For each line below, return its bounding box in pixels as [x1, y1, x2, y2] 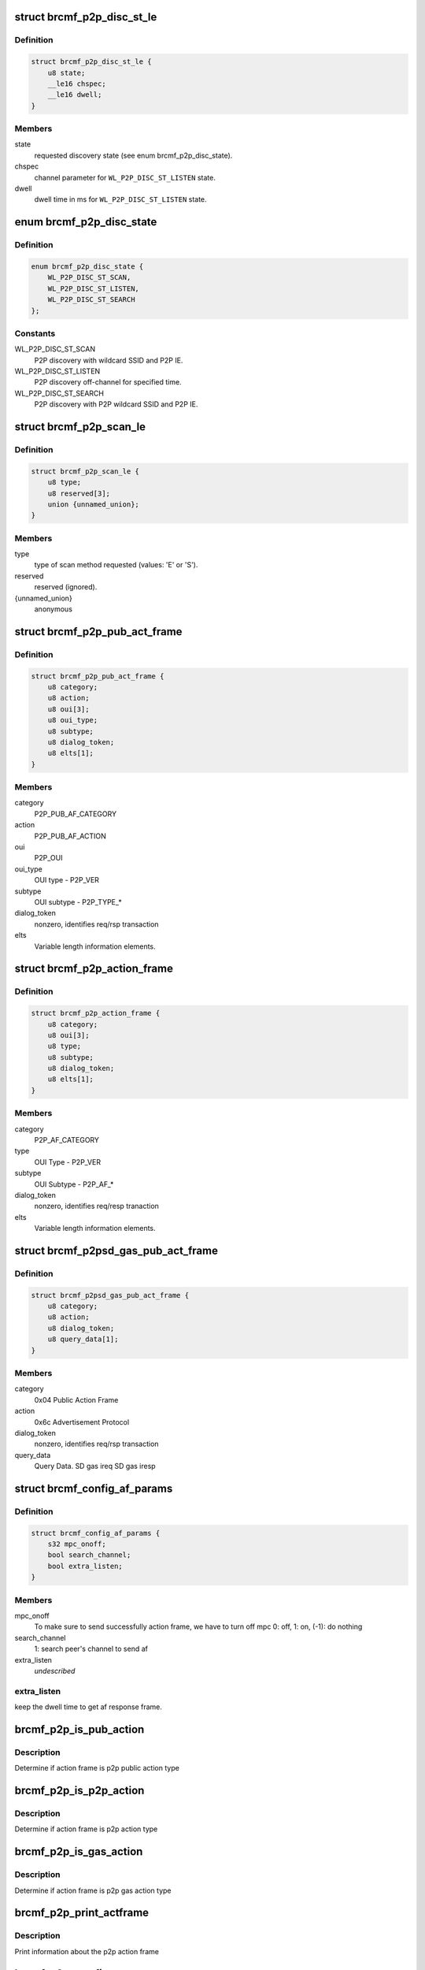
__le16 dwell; [47, 91, 102, 99]
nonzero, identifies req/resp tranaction [34, 1202, 159, 1211]
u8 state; [47, 68, 86, 77]
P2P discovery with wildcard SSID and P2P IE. [34, 355, 183, 365]
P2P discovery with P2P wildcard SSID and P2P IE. [34, 400, 198, 409]
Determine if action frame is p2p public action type [14, 1764, 180, 1773]
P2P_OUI [34, 853, 63, 863]
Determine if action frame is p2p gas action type [14, 1886, 172, 1895]
